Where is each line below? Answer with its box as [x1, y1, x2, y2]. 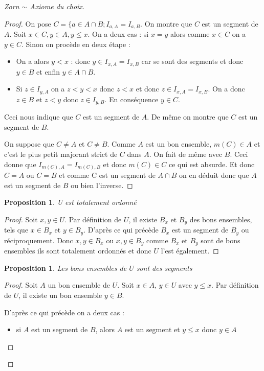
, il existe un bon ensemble [18, 290, 102, 300]
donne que [4, 158, 36, 169]
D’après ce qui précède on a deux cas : [4, 307, 124, 317]
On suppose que [4, 138, 54, 149]
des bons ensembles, [189, 214, 252, 224]
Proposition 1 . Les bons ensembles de [4, 262, 127, 273]
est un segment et [124, 324, 180, 335]
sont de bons [201, 235, 240, 245]
